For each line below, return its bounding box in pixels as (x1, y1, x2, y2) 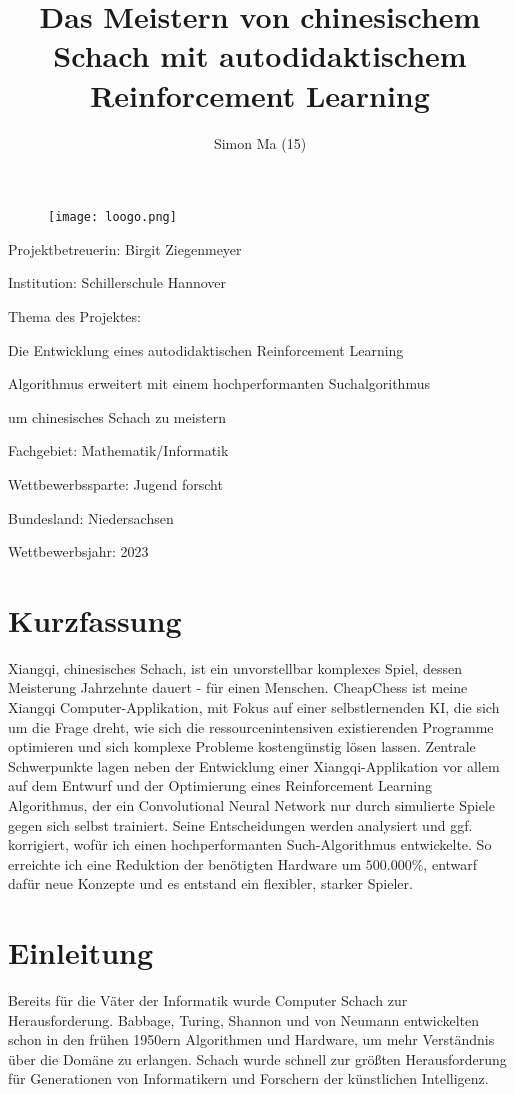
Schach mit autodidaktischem (53, 35, 467, 76)
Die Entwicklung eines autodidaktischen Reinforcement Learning (8, 339, 404, 360)
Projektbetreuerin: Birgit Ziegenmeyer (8, 238, 242, 259)
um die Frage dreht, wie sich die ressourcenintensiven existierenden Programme (8, 716, 494, 737)
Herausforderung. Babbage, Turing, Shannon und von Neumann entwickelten (8, 1009, 480, 1030)
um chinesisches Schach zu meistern (8, 406, 227, 427)
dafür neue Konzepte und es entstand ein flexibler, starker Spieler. (8, 873, 413, 894)
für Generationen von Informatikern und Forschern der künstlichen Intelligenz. (8, 1068, 489, 1089)
